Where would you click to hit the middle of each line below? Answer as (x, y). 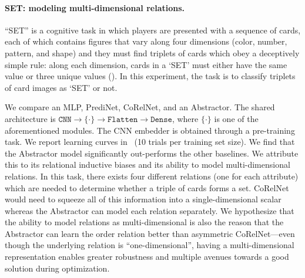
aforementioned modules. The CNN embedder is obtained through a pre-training (150, 130)
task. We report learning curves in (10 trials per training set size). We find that (150, 142)
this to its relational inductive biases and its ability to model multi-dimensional (148, 165)
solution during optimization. (57, 268)
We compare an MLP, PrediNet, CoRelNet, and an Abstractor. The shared (140, 107)
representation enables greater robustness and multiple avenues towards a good (147, 257)
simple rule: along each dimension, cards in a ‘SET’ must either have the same (146, 64)
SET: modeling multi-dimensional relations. (95, 7)
